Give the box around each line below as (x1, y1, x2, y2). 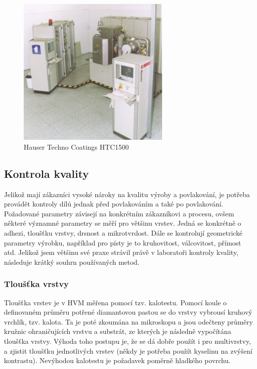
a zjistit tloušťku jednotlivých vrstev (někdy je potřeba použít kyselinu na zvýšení (4, 345, 253, 356)
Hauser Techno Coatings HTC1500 (24, 141, 129, 152)
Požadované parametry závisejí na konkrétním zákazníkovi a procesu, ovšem (4, 208, 234, 218)
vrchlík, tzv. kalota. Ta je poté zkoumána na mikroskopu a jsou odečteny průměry (4, 316, 253, 327)
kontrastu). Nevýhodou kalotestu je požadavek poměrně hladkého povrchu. (4, 355, 231, 366)
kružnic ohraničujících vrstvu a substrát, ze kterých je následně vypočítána (4, 326, 231, 336)
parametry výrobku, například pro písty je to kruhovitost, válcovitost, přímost (4, 237, 241, 247)
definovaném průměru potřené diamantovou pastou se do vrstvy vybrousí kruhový (4, 307, 253, 317)
